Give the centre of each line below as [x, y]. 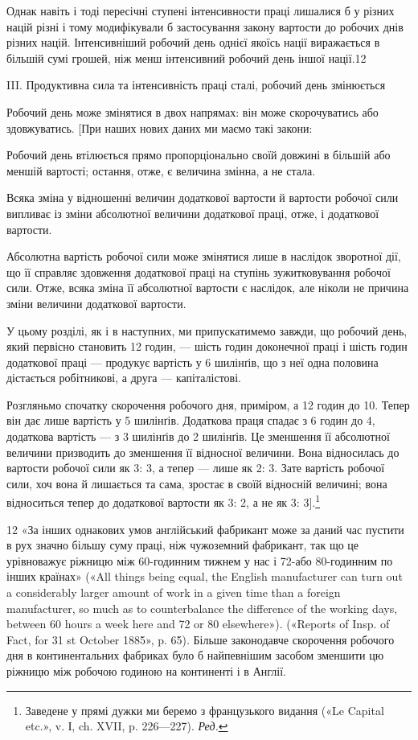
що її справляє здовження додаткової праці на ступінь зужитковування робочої [199, 271]
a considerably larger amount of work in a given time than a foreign [174, 592]
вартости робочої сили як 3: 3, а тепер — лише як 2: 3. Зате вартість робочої [196, 468]
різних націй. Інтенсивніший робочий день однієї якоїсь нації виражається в [193, 42]
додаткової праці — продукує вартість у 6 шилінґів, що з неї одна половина [193, 362]
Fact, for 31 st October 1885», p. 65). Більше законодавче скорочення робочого [201, 639]
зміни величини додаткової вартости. [96, 303]
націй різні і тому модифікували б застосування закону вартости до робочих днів [205, 26]
